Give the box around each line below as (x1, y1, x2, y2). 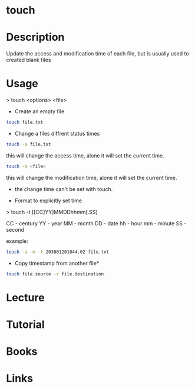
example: (6, 237, 28, 245)
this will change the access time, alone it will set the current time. (6, 152, 165, 159)
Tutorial (6, 318, 45, 331)
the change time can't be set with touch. (14, 185, 113, 192)
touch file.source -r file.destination (6, 271, 104, 277)
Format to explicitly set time (14, 197, 82, 204)
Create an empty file (14, 108, 65, 115)
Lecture (6, 291, 45, 304)
